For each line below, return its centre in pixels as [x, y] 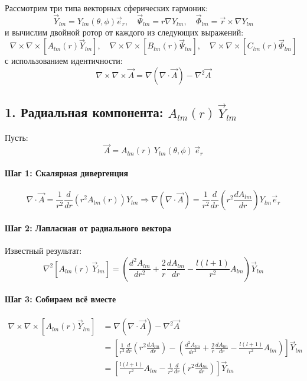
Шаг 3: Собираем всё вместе [61, 299]
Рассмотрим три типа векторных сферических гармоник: [106, 8]
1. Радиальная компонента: [84, 112]
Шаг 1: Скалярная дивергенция [67, 172]
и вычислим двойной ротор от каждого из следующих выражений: [124, 32]
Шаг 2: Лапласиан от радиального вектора [88, 227]
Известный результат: [43, 250]
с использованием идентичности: [64, 61]
